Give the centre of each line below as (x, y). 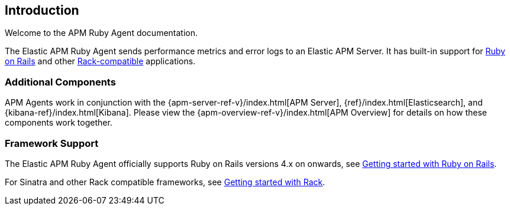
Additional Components (60, 82)
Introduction (42, 10)
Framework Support (52, 143)
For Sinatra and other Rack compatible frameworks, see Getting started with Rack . (165, 182)
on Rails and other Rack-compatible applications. (100, 61)
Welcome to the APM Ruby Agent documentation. (101, 33)
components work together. (59, 123)
